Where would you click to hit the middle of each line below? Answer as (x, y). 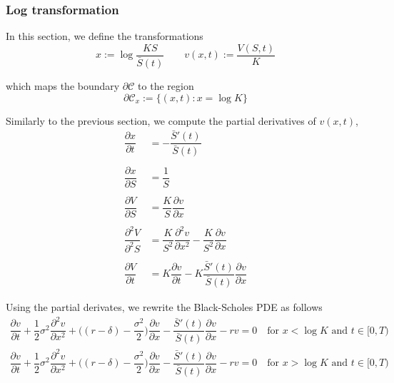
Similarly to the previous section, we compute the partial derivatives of (161, 120)
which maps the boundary (63, 85)
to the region (166, 85)
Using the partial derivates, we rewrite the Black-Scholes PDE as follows (164, 307)
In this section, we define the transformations (105, 36)
